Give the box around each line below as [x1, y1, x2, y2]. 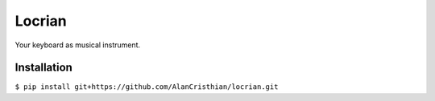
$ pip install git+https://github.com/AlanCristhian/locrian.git [14, 83, 279, 91]
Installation [14, 61, 72, 75]
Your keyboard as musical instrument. [14, 40, 141, 50]
